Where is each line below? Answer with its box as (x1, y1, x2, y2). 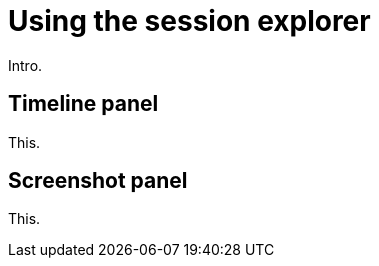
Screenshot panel (8, 168, 188, 194)
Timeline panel (8, 91, 159, 117)
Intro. (8, 56, 43, 74)
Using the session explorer (8, 4, 371, 38)
